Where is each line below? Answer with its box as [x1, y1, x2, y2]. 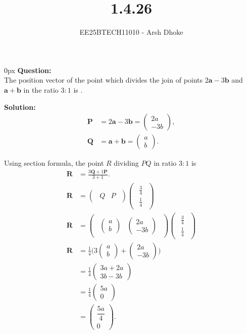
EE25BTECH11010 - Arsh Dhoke [79, 27, 183, 37]
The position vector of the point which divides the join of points [4, 75, 203, 85]
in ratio [154, 158, 177, 168]
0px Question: [4, 64, 52, 75]
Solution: [4, 101, 36, 112]
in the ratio [23, 84, 59, 95]
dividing [114, 158, 139, 168]
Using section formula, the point [4, 158, 104, 168]
